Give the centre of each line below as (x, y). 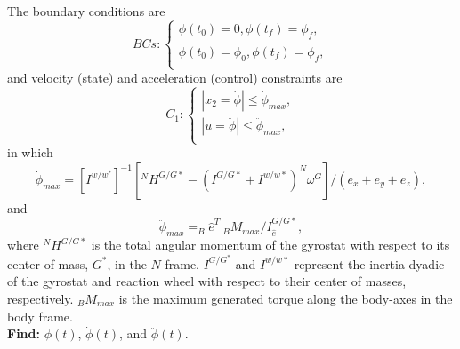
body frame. (40, 316)
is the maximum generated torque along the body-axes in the (286, 299)
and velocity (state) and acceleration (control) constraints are (175, 77)
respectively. (40, 299)
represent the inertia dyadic (369, 263)
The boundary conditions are (86, 11)
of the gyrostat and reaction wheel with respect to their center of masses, (207, 281)
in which (30, 152)
